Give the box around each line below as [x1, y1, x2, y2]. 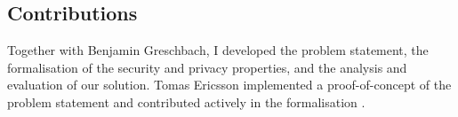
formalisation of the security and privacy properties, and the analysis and [7, 58, 407, 76]
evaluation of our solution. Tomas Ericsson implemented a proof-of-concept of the [7, 75, 452, 94]
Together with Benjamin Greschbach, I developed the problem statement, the [7, 41, 429, 59]
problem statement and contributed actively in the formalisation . [7, 92, 366, 111]
